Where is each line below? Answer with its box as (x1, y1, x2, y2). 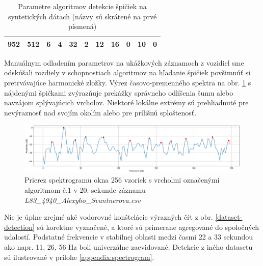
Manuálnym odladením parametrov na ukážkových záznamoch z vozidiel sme (4, 57, 244, 68)
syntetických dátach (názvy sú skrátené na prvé (8, 11, 157, 21)
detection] (4, 221, 35, 232)
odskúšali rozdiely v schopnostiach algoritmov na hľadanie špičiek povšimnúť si (4, 67, 251, 78)
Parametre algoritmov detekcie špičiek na (18, 1, 147, 11)
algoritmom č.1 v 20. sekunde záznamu (24, 185, 146, 195)
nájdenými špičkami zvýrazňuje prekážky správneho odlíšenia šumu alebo (4, 87, 233, 98)
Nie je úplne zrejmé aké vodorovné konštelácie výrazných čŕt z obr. (4, 212, 213, 222)
